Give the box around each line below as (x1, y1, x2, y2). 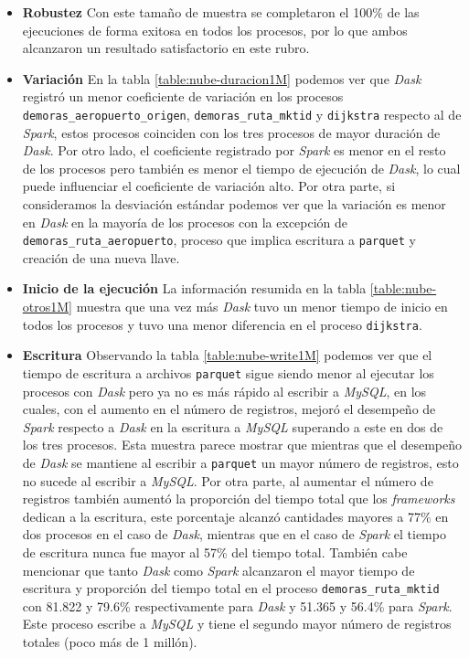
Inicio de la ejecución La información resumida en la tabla (22, 279, 367, 298)
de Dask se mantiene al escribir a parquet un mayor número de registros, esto (22, 452, 459, 472)
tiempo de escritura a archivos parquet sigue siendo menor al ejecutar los (22, 363, 434, 382)
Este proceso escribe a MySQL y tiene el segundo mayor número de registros (22, 614, 452, 633)
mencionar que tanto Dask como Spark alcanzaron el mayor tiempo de (22, 560, 415, 579)
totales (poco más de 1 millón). (22, 631, 197, 651)
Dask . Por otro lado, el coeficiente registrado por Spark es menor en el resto (22, 141, 446, 160)
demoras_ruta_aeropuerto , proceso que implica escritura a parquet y (22, 230, 416, 249)
